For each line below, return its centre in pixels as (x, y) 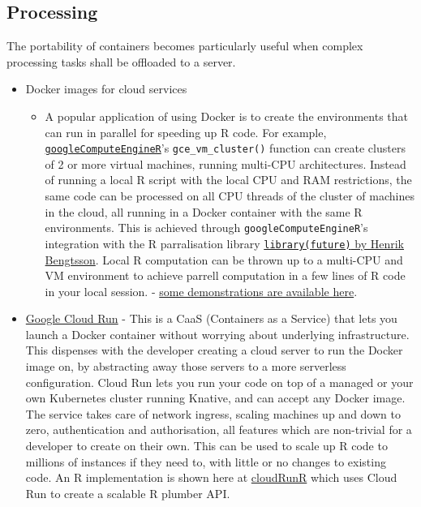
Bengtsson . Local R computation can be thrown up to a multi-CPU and (224, 259)
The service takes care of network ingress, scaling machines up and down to (213, 413)
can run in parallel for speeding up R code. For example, (186, 132)
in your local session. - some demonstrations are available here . (201, 291)
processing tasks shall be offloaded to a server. (121, 61)
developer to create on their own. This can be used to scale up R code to (206, 446)
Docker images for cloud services (106, 89)
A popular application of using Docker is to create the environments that (227, 116)
